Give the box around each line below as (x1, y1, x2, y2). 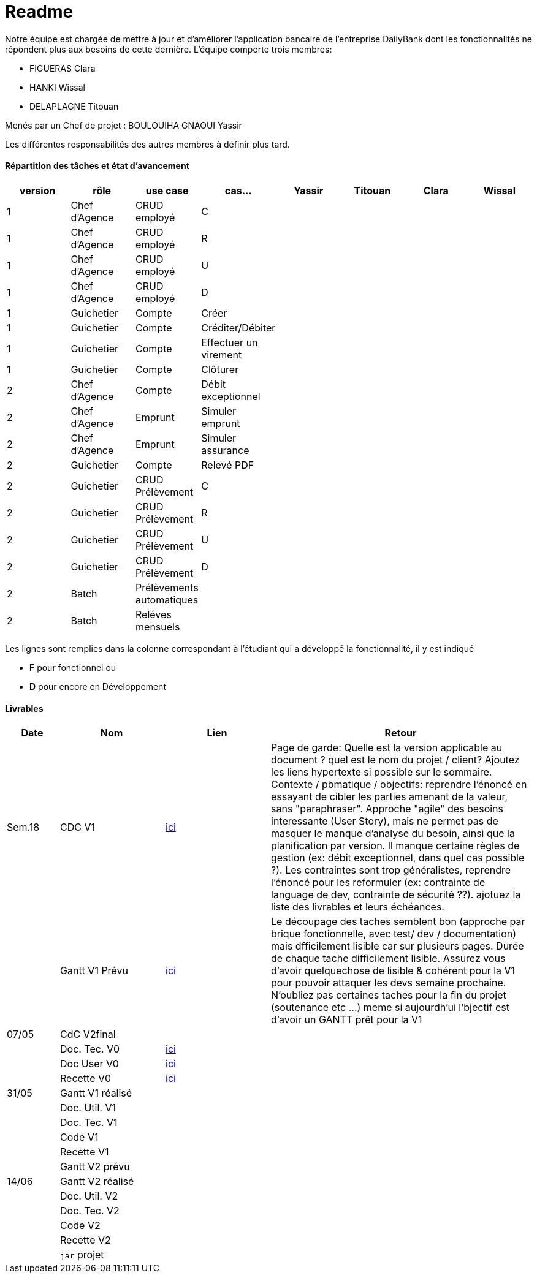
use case (145, 184, 189, 197)
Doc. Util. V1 (60, 1102, 116, 1114)
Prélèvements (135, 581, 199, 594)
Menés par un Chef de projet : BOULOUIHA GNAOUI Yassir (5, 119, 242, 130)
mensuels (135, 620, 180, 633)
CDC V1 (60, 821, 95, 834)
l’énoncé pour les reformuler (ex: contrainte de (271, 876, 486, 889)
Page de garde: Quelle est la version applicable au (271, 741, 503, 754)
